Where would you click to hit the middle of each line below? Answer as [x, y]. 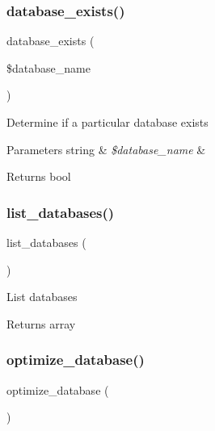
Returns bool [39, 176]
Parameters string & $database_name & [106, 149]
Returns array [41, 323]
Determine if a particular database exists [107, 122]
